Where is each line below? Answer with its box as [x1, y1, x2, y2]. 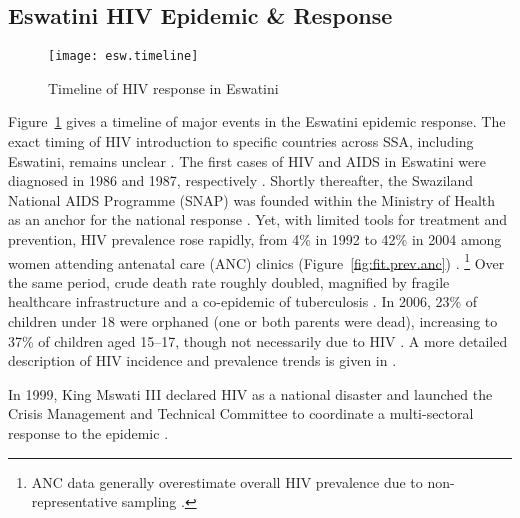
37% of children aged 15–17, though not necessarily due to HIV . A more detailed [8, 330, 508, 351]
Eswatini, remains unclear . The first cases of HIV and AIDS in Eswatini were [8, 150, 486, 171]
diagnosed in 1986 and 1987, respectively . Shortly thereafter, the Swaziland [8, 170, 474, 191]
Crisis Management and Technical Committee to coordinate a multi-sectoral [8, 403, 474, 424]
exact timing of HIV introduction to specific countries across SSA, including [8, 131, 474, 152]
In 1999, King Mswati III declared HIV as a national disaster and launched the [8, 383, 493, 404]
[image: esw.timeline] [48, 49, 199, 64]
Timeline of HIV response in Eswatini [48, 77, 279, 98]
